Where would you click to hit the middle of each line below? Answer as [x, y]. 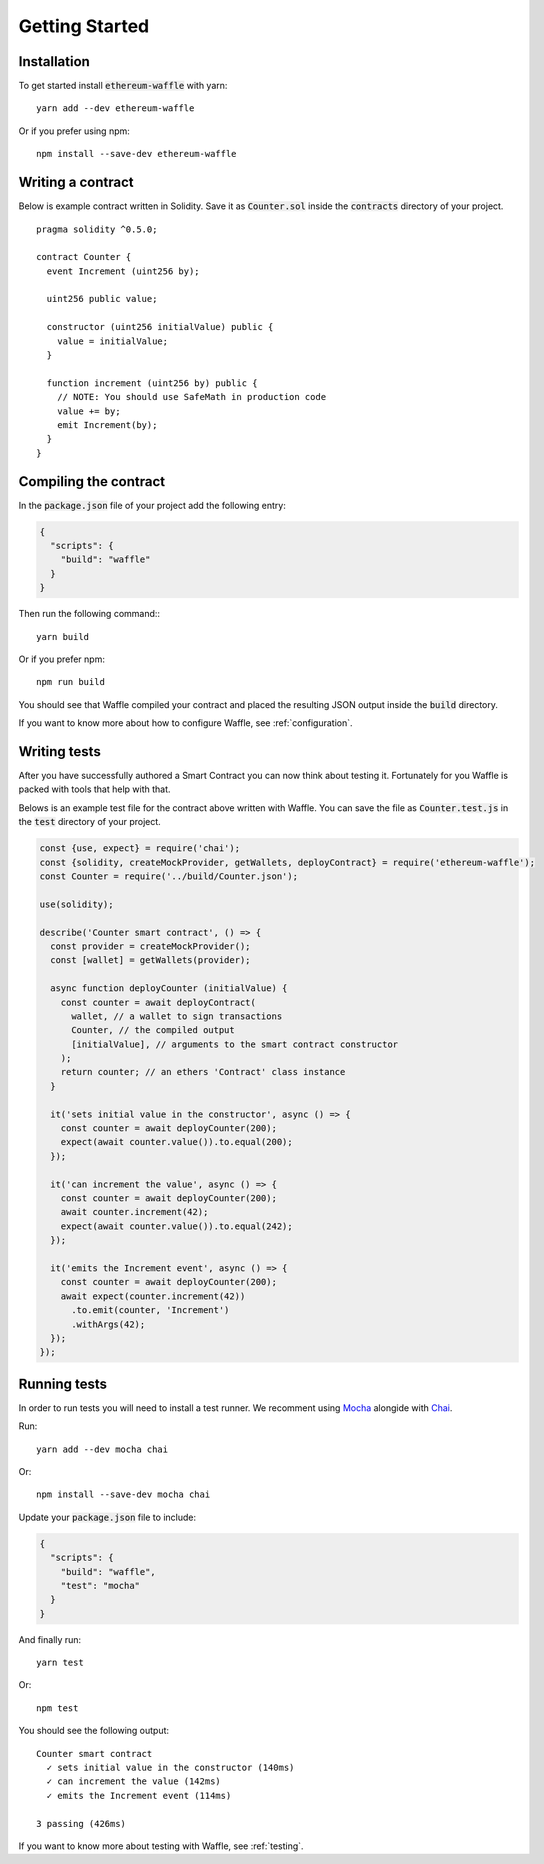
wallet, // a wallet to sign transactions [177, 1016]
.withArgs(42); [108, 1324]
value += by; [88, 411]
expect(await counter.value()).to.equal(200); [177, 1142]
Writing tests [60, 751]
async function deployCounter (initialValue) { [169, 988]
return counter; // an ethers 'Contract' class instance [203, 1072]
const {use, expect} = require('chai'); [139, 848]
